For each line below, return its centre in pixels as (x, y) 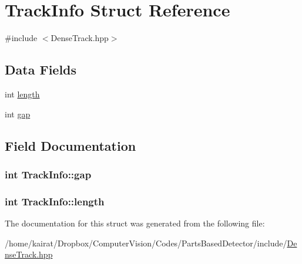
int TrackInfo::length (55, 201)
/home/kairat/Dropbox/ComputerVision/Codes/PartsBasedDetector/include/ (146, 243)
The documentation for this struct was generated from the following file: (135, 223)
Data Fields (41, 70)
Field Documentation (71, 145)
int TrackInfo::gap (48, 174)
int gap (18, 114)
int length (22, 94)
